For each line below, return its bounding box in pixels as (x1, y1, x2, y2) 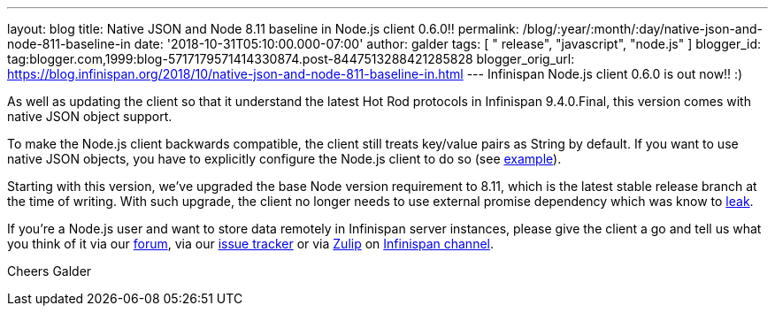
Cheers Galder (7, 263, 92, 279)
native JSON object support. (7, 109, 173, 124)
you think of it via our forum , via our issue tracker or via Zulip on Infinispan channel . (7, 236, 494, 251)
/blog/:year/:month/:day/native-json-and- (522, 21, 763, 36)
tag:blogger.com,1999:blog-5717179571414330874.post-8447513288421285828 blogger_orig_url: (7, 51, 575, 66)
